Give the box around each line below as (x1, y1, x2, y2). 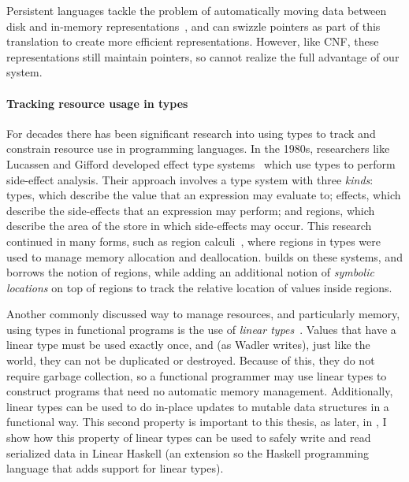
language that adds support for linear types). (6, 460, 224, 476)
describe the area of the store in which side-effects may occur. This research (6, 217, 372, 234)
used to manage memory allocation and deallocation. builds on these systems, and (6, 248, 403, 265)
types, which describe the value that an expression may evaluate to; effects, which (6, 187, 401, 203)
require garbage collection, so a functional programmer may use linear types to (6, 367, 387, 384)
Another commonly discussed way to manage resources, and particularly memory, (6, 306, 400, 322)
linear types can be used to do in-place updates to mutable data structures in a (6, 398, 389, 414)
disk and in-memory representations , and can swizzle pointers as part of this (6, 17, 381, 34)
